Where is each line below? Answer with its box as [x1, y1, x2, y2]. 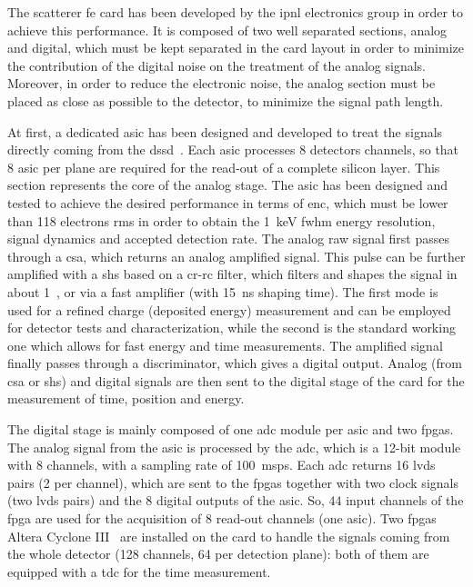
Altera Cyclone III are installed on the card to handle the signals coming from [7, 526, 450, 545]
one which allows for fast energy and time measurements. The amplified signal [7, 335, 443, 354]
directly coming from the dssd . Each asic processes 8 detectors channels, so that [7, 140, 459, 159]
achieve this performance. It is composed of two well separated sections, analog [7, 20, 448, 39]
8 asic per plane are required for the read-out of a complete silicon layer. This [7, 157, 440, 176]
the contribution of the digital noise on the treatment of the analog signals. [7, 55, 426, 75]
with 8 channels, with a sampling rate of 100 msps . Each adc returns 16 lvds [7, 455, 436, 474]
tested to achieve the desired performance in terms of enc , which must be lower [7, 193, 448, 212]
